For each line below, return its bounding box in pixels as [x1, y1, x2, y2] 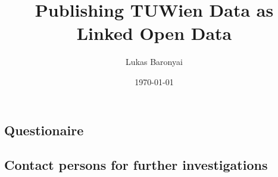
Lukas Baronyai [126, 55, 183, 68]
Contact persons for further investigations [4, 156, 268, 174]
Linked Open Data [76, 21, 232, 45]
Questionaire [4, 120, 84, 139]
